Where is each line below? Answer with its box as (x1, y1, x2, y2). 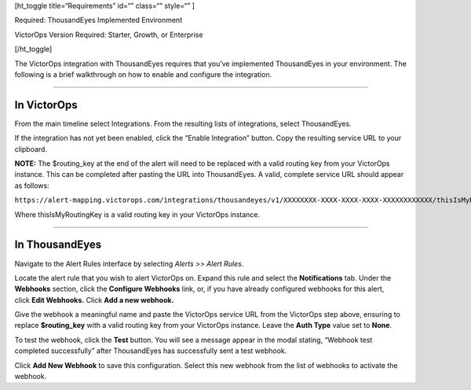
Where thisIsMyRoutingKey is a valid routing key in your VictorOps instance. (14, 209, 261, 219)
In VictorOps (14, 98, 78, 112)
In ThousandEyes (14, 238, 102, 252)
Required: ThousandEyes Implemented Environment (14, 16, 183, 25)
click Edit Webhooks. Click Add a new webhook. (14, 295, 174, 304)
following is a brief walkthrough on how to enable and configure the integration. (14, 69, 272, 79)
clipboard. (14, 144, 47, 153)
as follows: (14, 181, 50, 190)
